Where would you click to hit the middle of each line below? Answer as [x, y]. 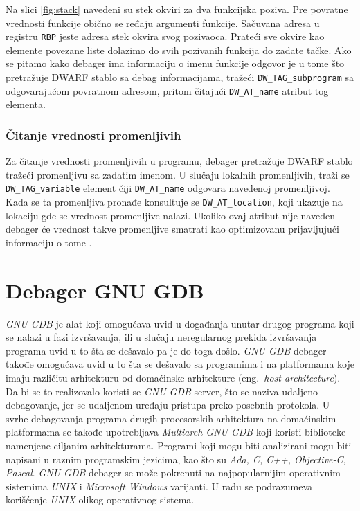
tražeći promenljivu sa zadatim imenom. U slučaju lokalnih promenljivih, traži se [178, 174]
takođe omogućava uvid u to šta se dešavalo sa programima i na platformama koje [180, 364]
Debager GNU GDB [105, 290]
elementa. [26, 104]
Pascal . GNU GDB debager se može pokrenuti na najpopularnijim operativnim [173, 473]
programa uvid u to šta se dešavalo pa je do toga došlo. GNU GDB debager [166, 350]
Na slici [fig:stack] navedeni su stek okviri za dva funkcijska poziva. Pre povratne [177, 9]
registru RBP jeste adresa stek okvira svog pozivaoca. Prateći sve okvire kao [165, 36]
